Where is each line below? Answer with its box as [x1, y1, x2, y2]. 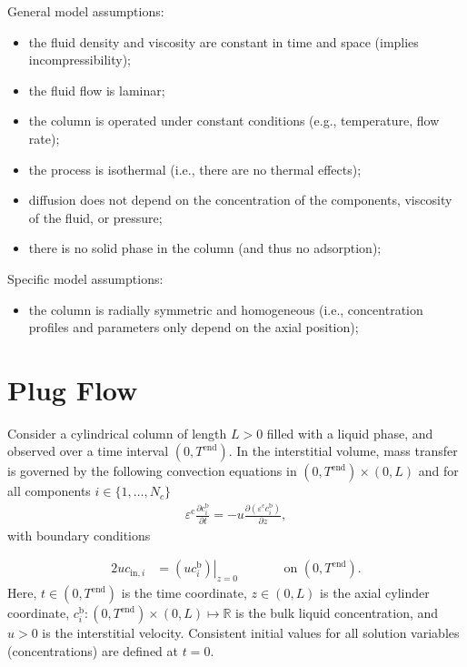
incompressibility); [28, 50, 132, 69]
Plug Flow [7, 370, 138, 408]
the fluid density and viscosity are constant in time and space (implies [28, 32, 419, 51]
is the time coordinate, [121, 583, 247, 602]
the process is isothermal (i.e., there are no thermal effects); [28, 159, 362, 178]
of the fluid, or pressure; [28, 207, 163, 227]
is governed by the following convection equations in [7, 461, 297, 480]
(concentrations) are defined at [7, 641, 178, 660]
